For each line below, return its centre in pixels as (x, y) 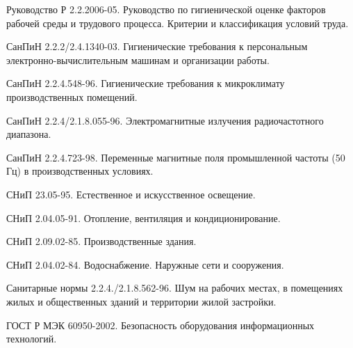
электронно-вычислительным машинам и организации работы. (138, 60)
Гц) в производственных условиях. (80, 171)
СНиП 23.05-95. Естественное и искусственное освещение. (131, 194)
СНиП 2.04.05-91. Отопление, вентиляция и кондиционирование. (143, 217)
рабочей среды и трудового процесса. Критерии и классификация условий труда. (178, 23)
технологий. (32, 339)
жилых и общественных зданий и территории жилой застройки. (141, 301)
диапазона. (29, 134)
